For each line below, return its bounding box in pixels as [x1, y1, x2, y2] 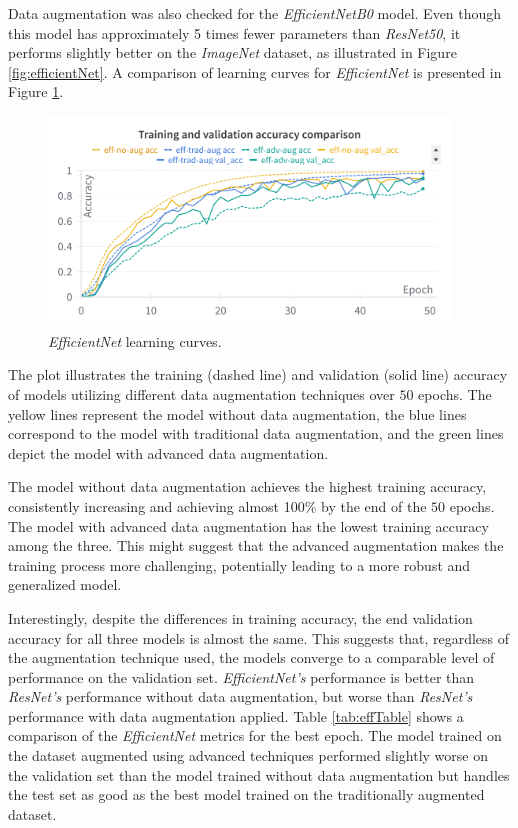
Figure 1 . [8, 81, 64, 102]
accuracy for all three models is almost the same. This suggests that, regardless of [8, 627, 510, 648]
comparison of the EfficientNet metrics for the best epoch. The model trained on [8, 725, 502, 746]
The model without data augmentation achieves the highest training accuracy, [8, 476, 487, 497]
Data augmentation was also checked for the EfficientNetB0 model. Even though [8, 3, 502, 23]
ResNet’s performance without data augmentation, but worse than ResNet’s [8, 686, 473, 707]
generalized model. [8, 574, 122, 595]
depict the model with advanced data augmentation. [8, 442, 329, 463]
